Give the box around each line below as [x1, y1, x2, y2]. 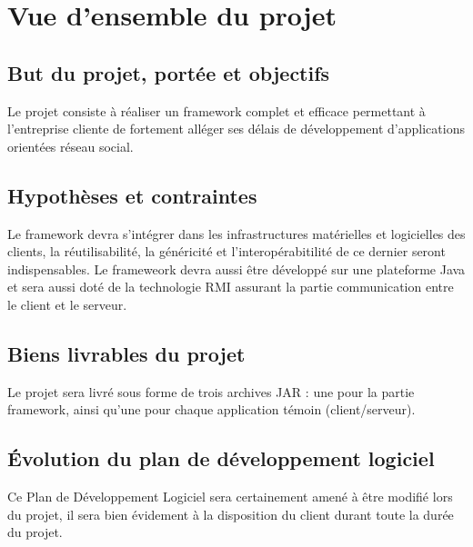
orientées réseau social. [7, 136, 134, 155]
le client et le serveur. [7, 294, 127, 313]
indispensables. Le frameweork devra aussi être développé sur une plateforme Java [7, 259, 466, 278]
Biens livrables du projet [7, 339, 246, 367]
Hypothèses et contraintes [7, 181, 257, 209]
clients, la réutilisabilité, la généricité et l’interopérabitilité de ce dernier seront [7, 242, 446, 261]
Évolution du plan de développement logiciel [7, 444, 435, 472]
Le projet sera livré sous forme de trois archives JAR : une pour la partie [7, 382, 415, 401]
